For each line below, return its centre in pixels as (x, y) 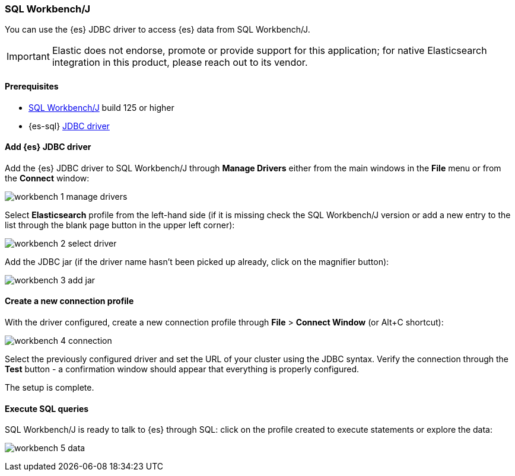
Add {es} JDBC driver (48, 147)
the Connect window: (47, 178)
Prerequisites (32, 86)
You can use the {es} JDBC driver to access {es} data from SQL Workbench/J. (158, 30)
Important (28, 57)
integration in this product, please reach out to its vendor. (180, 63)
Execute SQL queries (47, 408)
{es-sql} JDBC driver (69, 126)
